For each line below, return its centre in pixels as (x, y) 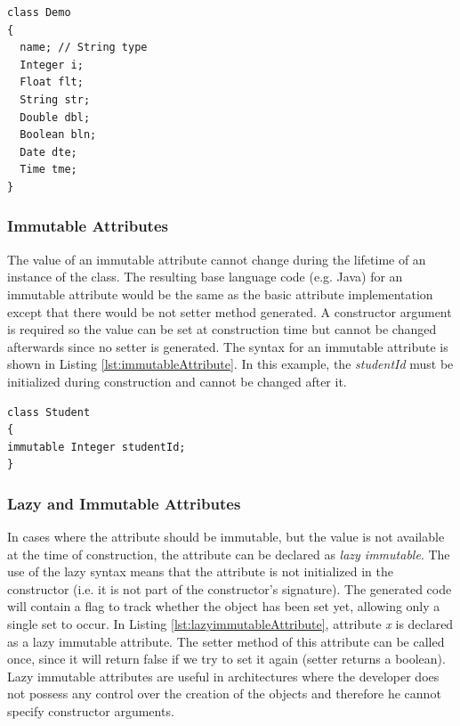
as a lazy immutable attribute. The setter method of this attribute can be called (226, 641)
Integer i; (52, 65)
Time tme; (48, 170)
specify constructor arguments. (91, 711)
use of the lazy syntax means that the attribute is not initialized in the (200, 571)
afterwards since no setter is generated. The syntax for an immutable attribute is (228, 346)
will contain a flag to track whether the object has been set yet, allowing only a (224, 606)
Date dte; (48, 152)
